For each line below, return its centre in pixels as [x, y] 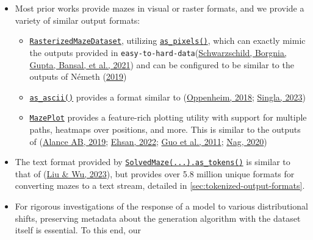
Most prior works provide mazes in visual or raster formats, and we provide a [160, 8]
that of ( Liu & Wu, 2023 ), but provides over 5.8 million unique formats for [155, 173]
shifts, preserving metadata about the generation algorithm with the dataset [158, 218]
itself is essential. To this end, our [78, 230]
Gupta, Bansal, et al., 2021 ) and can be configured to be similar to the [162, 64]
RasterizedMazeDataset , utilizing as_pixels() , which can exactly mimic [167, 41]
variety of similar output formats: [77, 20]
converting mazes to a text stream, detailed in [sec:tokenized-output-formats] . [160, 185]
